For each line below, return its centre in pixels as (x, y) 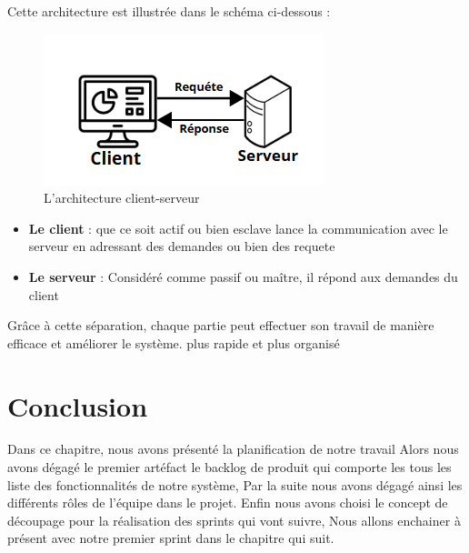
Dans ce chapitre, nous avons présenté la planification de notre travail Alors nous (233, 449)
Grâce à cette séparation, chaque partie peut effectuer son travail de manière (221, 325)
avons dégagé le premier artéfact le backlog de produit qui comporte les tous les (230, 467)
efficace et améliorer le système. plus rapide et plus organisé (174, 342)
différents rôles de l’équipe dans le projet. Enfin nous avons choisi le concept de (228, 503)
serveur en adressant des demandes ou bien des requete (182, 246)
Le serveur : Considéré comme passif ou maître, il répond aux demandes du (243, 276)
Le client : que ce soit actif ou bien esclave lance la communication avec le (238, 228)
